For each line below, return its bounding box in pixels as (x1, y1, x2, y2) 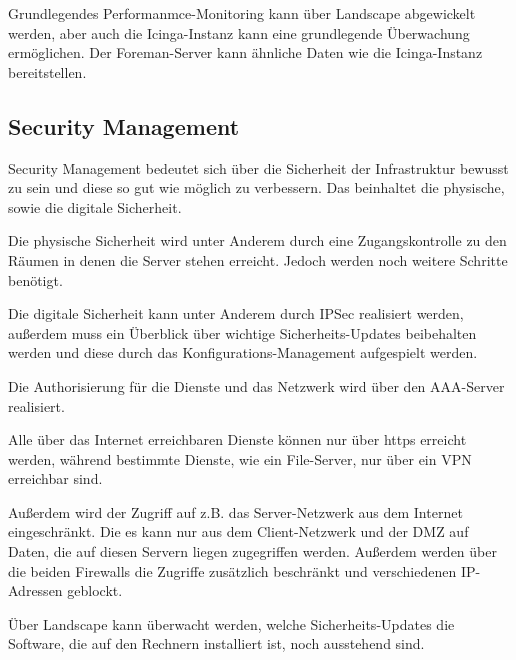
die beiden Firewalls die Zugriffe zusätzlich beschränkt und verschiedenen (8, 560, 457, 581)
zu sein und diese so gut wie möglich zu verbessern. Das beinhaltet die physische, (8, 177, 505, 198)
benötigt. (8, 269, 63, 290)
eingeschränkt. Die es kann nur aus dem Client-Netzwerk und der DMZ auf (8, 521, 469, 542)
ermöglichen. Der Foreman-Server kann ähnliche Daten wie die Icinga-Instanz (8, 42, 483, 63)
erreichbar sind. (8, 468, 103, 489)
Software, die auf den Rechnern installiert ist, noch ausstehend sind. (8, 633, 425, 654)
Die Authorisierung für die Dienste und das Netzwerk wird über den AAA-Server (8, 375, 505, 396)
